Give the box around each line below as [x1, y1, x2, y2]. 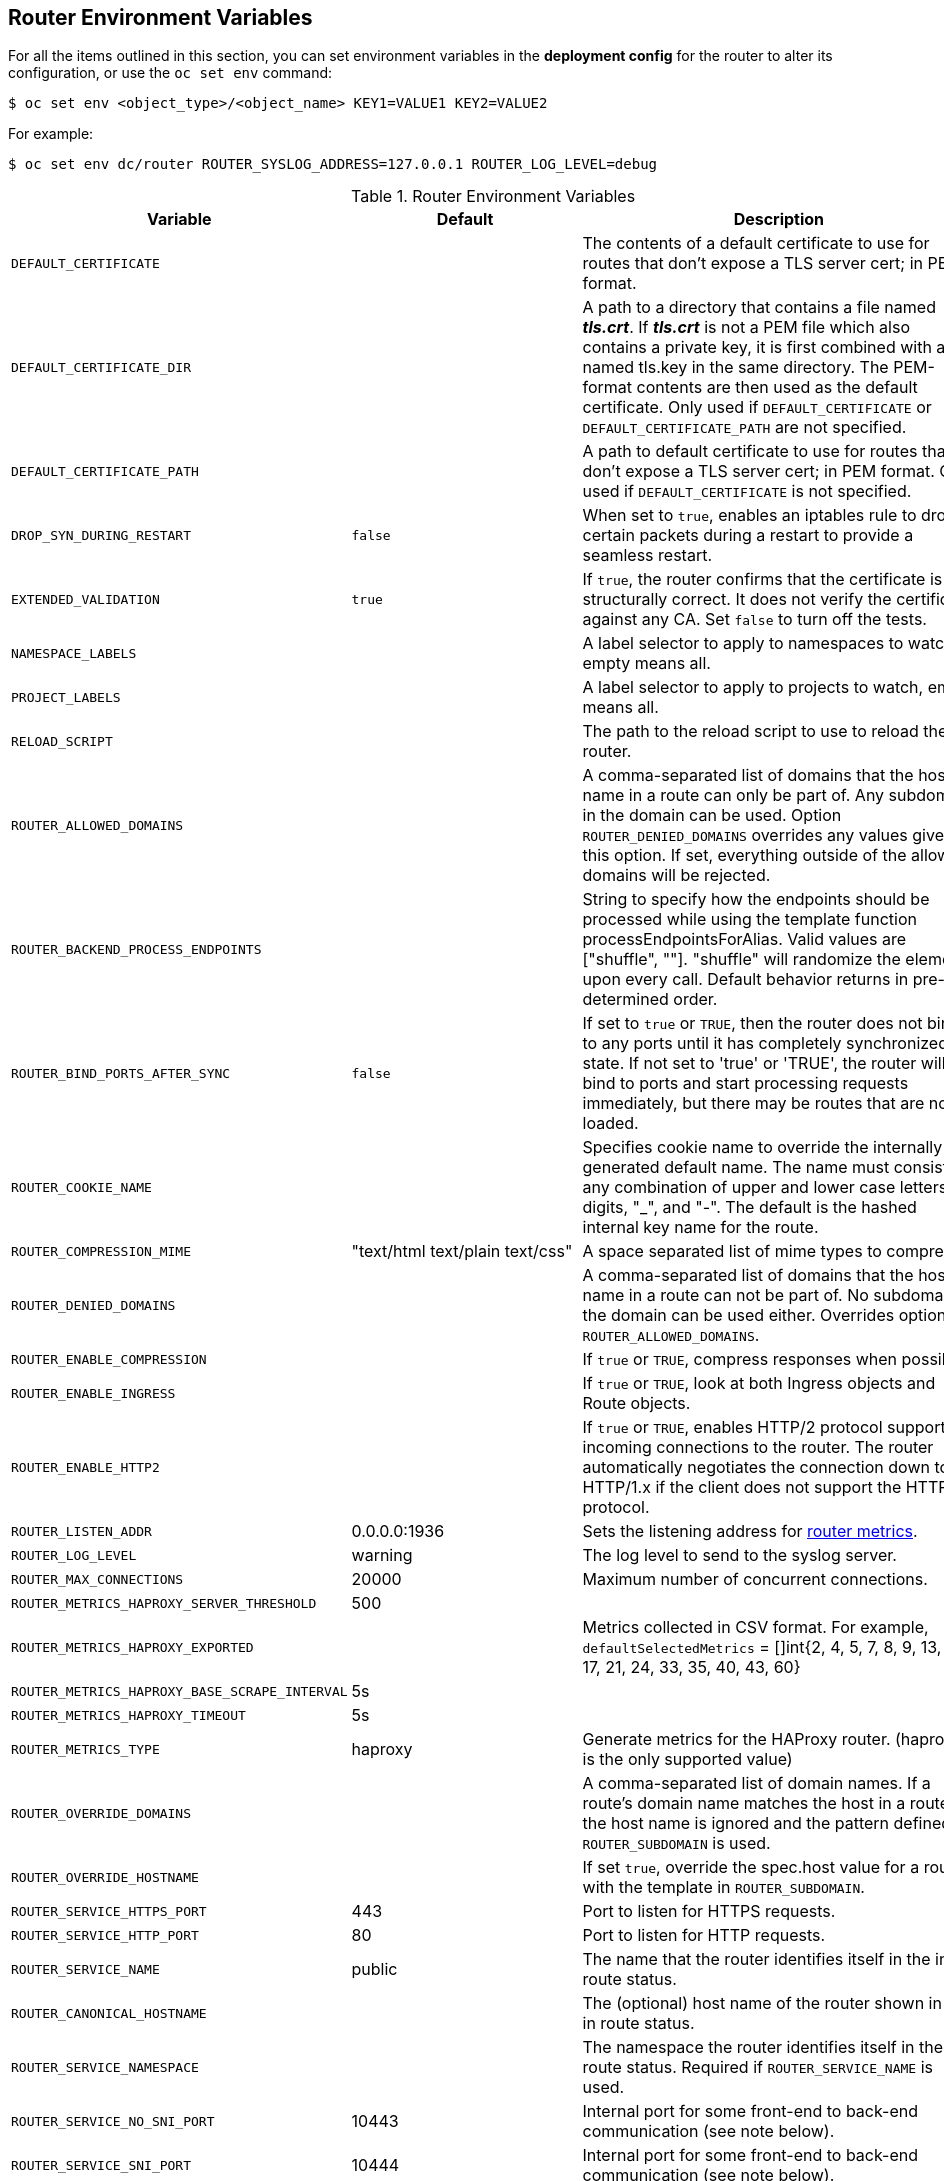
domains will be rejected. [582, 865, 771, 886]
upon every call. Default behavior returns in [582, 969, 909, 990]
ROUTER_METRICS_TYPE [11, 1741, 160, 1757]
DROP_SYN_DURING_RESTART [11, 527, 192, 543]
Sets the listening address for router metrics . [582, 1521, 918, 1542]
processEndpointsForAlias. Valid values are [582, 929, 907, 950]
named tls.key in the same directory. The [582, 357, 889, 378]
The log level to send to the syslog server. [582, 1545, 897, 1566]
